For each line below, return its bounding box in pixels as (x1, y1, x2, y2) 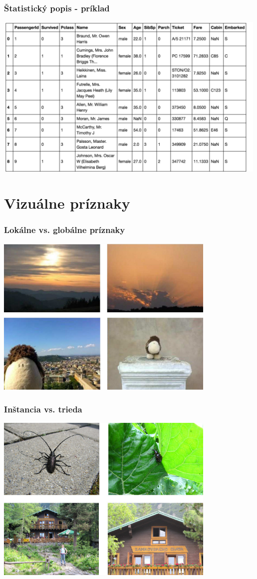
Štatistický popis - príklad (4, 1, 110, 14)
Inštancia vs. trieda (4, 403, 83, 415)
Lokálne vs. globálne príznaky (4, 224, 125, 236)
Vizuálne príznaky (4, 193, 130, 213)
